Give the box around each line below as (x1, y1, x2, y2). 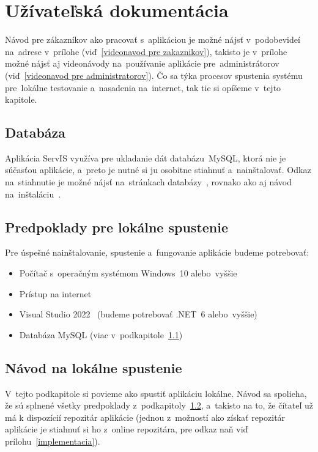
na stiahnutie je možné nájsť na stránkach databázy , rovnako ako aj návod (5, 176, 292, 188)
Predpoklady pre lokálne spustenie (5, 217, 229, 236)
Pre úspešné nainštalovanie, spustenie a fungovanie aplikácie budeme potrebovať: (5, 246, 309, 259)
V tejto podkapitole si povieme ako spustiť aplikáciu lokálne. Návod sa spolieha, (5, 387, 307, 399)
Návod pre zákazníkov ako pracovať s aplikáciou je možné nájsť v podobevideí (5, 33, 300, 46)
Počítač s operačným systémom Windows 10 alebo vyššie (19, 267, 237, 280)
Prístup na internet (19, 287, 92, 300)
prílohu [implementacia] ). (5, 435, 100, 448)
